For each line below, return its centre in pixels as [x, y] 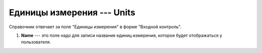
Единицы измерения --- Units [72, 12]
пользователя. [36, 42]
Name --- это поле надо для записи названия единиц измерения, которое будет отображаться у [122, 35]
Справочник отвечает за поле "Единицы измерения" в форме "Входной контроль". [95, 27]
